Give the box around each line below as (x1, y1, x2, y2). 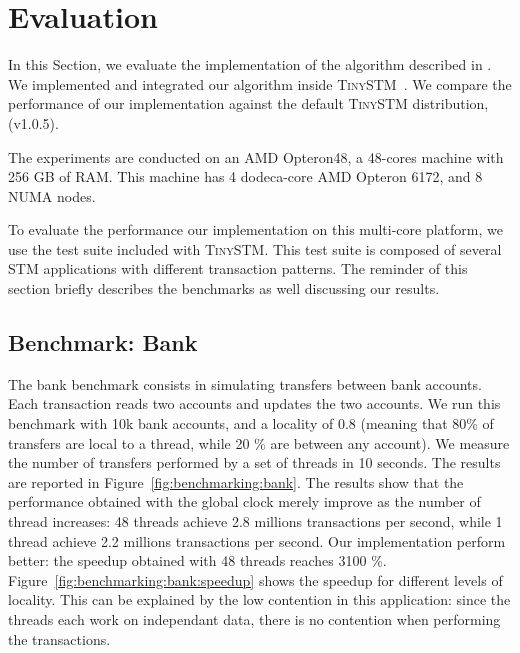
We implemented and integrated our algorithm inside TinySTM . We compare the (8, 73, 512, 94)
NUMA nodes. (8, 185, 96, 206)
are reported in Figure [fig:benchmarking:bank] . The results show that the (8, 471, 464, 492)
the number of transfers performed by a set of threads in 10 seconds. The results (8, 452, 501, 473)
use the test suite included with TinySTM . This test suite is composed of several (8, 238, 502, 259)
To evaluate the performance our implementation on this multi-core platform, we (8, 219, 503, 240)
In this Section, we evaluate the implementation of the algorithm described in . (8, 54, 492, 75)
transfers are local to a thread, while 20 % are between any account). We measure (8, 432, 510, 453)
